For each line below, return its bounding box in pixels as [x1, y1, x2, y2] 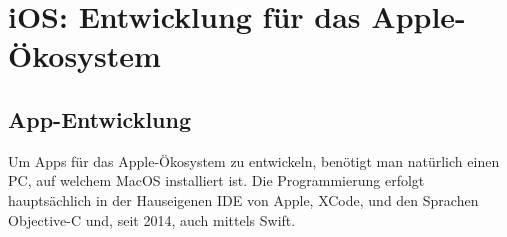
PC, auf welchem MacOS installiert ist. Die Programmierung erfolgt [8, 170, 425, 191]
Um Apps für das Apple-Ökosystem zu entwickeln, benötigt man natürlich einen [8, 150, 500, 171]
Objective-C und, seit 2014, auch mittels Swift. [8, 209, 296, 230]
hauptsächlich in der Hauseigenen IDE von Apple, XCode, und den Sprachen [8, 189, 479, 210]
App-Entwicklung [8, 103, 192, 134]
